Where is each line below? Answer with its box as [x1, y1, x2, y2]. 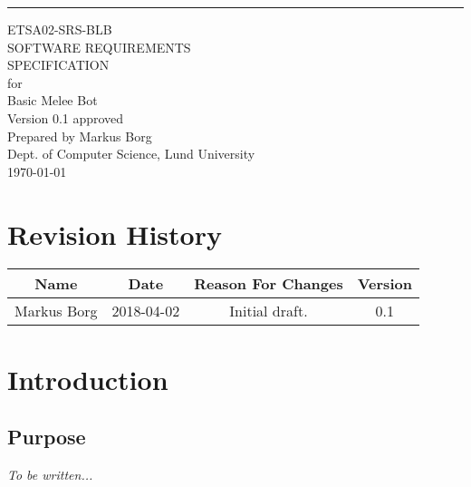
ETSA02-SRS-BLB [7, 20, 112, 38]
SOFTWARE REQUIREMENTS [7, 37, 191, 56]
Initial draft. [229, 300, 308, 322]
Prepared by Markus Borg [7, 126, 152, 145]
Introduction [7, 360, 168, 397]
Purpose [7, 423, 86, 451]
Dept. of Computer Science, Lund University [7, 144, 255, 163]
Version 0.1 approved [7, 108, 124, 127]
